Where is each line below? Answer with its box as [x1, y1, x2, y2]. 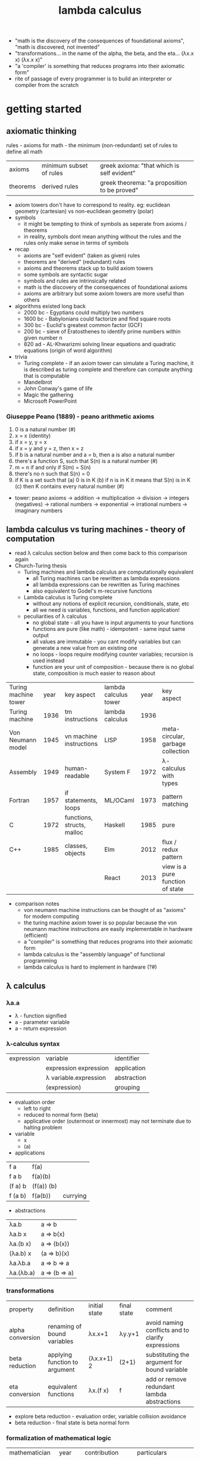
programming [23, 957, 58, 964]
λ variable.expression [45, 1073, 106, 1082]
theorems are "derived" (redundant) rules [23, 259, 126, 266]
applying [47, 1350, 73, 1359]
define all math [6, 148, 43, 155]
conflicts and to [145, 1326, 189, 1334]
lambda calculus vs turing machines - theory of [6, 524, 186, 534]
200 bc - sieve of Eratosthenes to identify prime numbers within [23, 328, 181, 335]
